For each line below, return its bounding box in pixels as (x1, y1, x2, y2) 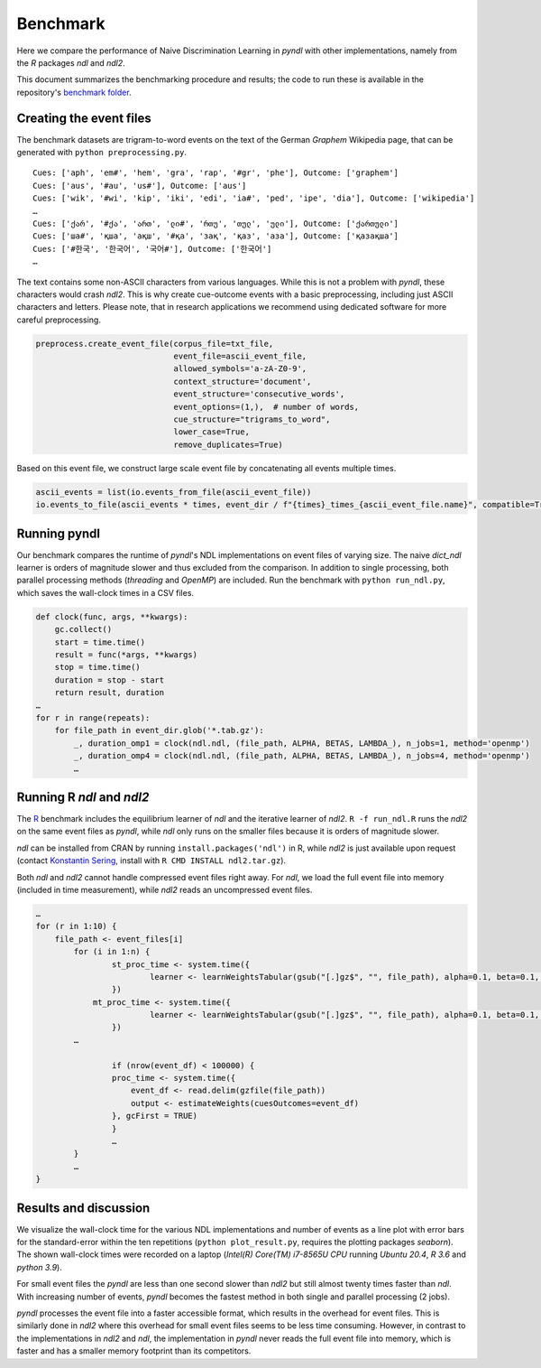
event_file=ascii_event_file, (173, 351, 307, 361)
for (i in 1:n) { (73, 946, 151, 957)
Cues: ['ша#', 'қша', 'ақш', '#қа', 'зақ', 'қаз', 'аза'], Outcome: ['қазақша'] (32, 231, 399, 241)
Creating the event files (16, 110, 152, 126)
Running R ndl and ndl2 (16, 789, 150, 805)
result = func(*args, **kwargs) (54, 650, 198, 659)
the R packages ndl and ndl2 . (16, 57, 125, 68)
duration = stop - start (54, 675, 165, 685)
